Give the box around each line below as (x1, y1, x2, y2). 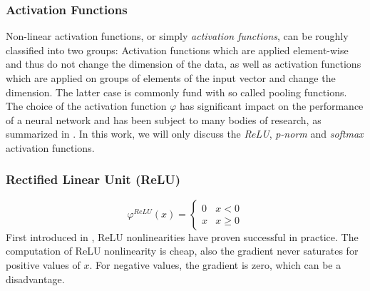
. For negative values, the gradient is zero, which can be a (89, 257, 341, 272)
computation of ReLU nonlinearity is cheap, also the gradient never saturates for (6, 243, 359, 258)
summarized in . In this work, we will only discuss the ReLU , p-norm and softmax (6, 126, 364, 141)
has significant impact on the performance (180, 98, 364, 113)
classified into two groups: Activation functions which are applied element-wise (6, 42, 349, 57)
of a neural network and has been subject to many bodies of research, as (6, 112, 322, 127)
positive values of (6, 257, 81, 272)
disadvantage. (6, 271, 65, 286)
